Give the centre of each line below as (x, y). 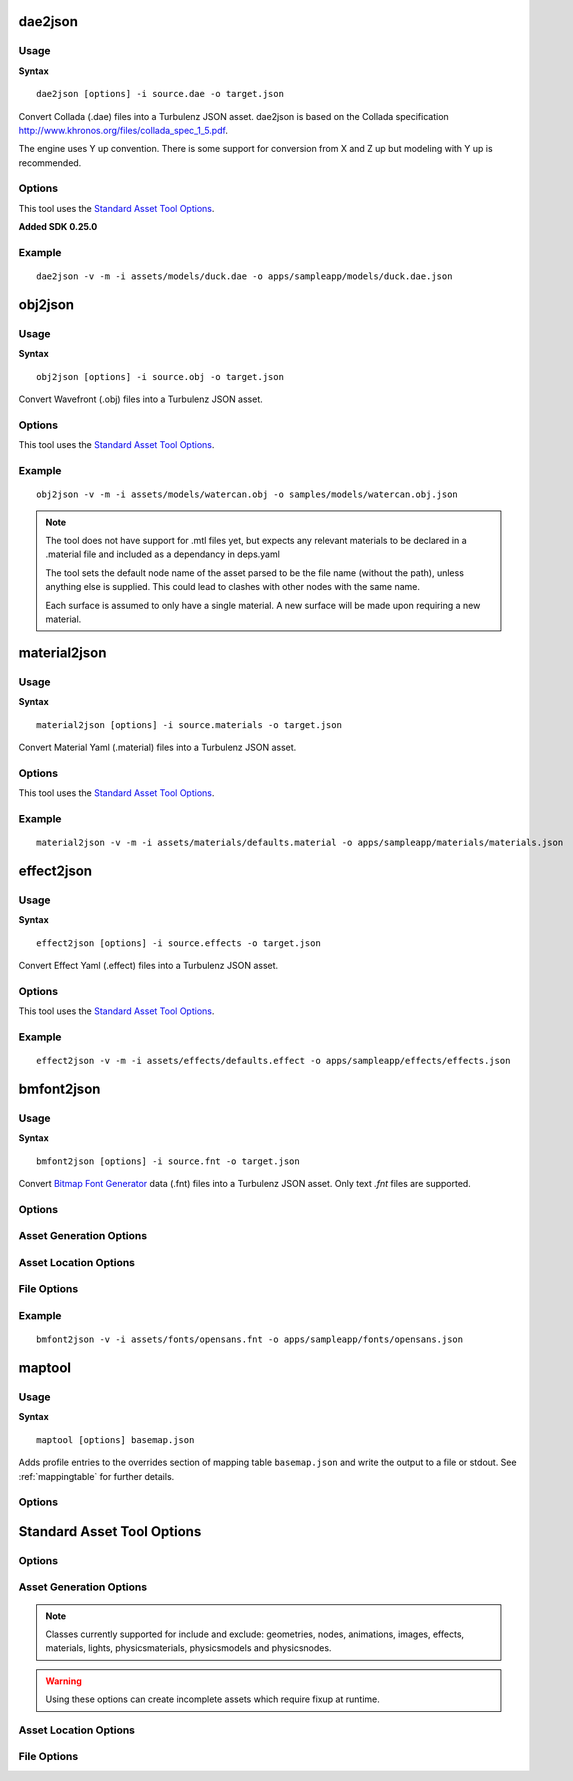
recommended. (50, 162)
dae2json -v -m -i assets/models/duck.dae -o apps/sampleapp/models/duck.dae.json (244, 276)
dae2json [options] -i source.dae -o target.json (160, 94)
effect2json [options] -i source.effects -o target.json (179, 943)
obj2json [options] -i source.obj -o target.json (160, 376)
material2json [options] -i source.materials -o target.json (189, 724)
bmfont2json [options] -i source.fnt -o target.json (168, 1161)
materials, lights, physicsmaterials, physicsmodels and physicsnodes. (188, 1648)
